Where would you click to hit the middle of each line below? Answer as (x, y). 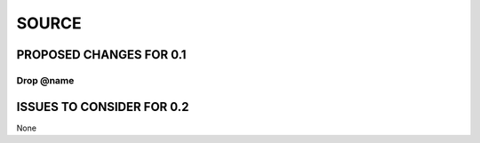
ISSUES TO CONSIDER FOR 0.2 (103, 107)
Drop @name (45, 80)
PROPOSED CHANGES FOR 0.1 (101, 55)
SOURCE (49, 23)
